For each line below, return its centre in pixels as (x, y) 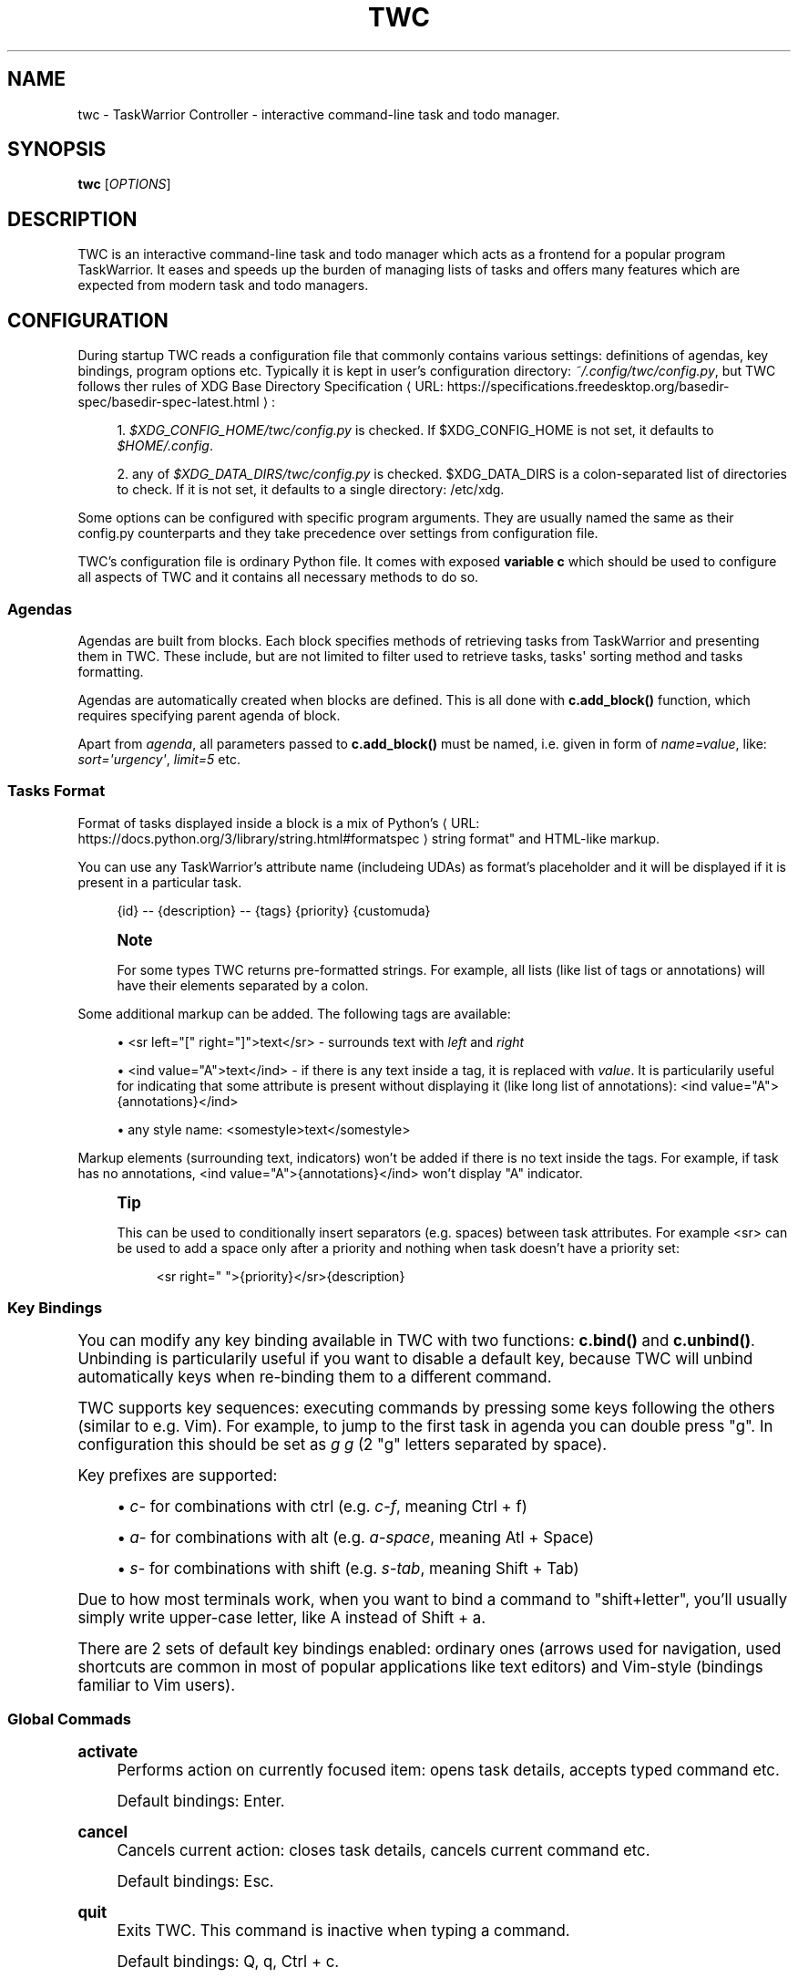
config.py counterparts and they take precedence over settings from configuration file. (338, 533)
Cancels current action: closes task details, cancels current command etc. (384, 1851)
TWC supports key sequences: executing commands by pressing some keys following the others (426, 1408)
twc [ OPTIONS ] (124, 184)
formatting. (111, 671)
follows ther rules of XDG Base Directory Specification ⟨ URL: (261, 387)
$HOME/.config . (165, 446)
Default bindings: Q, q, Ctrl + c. (228, 1962)
